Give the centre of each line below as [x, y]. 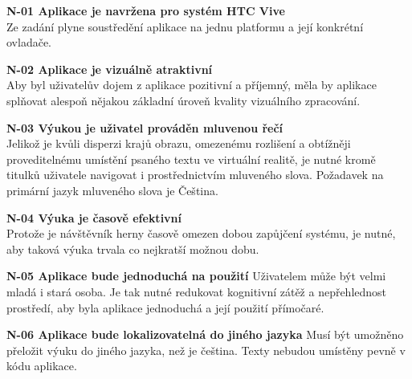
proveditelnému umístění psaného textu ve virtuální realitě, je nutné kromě [191, 159]
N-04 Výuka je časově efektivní [94, 217]
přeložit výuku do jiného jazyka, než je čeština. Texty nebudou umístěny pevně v [206, 350]
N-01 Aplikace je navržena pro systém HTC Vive [146, 10]
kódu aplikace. [42, 366]
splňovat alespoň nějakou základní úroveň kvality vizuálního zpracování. [184, 100]
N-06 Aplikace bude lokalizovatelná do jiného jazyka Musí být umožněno [205, 334]
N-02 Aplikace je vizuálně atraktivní [110, 69]
